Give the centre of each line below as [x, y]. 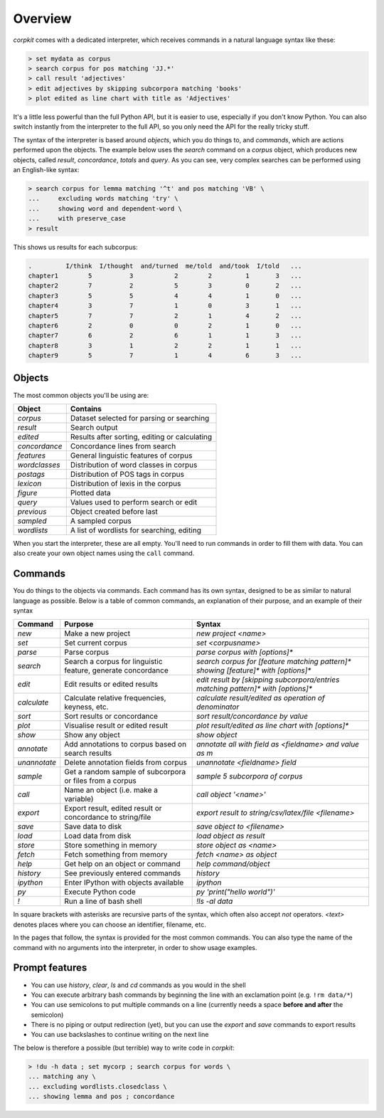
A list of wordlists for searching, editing [136, 530]
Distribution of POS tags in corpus [127, 474]
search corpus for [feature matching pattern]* [273, 662]
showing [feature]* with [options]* [254, 670]
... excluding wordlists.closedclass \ [97, 1086]
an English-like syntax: [46, 170]
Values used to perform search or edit [134, 502]
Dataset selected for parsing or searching [140, 418]
